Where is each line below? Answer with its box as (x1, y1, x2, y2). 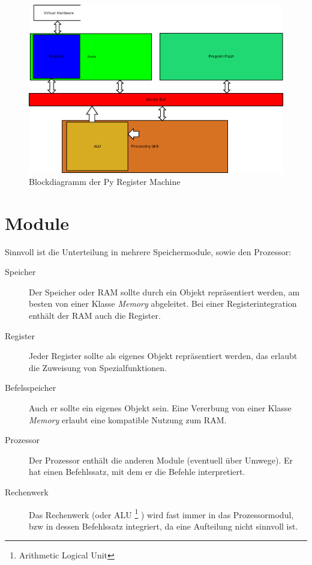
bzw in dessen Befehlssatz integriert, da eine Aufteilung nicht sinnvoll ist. (29, 519, 298, 532)
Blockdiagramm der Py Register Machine (29, 175, 181, 187)
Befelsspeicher (5, 381, 56, 394)
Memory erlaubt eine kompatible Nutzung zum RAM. (29, 413, 227, 426)
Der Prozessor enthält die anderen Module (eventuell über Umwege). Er (29, 453, 293, 466)
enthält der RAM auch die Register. (29, 309, 161, 322)
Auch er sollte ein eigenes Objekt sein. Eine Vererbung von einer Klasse (29, 402, 292, 414)
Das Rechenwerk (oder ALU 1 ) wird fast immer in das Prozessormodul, (29, 506, 294, 521)
